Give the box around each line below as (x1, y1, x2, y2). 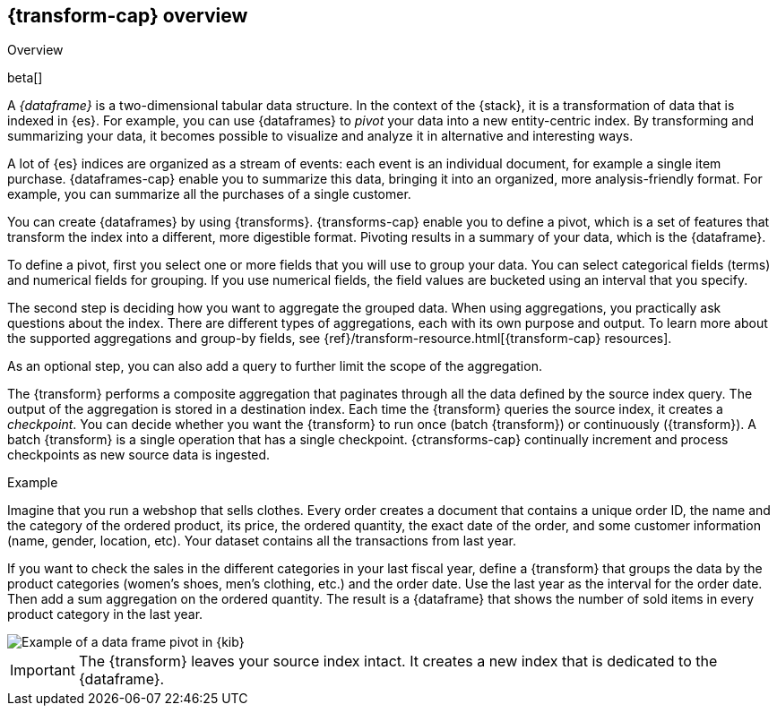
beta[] (7, 70, 43, 86)
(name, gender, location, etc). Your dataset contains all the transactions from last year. (7, 533, 517, 549)
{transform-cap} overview (7, 4, 248, 27)
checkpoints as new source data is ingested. (7, 447, 271, 463)
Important (10, 661, 75, 680)
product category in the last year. (7, 606, 203, 623)
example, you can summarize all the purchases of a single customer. (7, 186, 411, 202)
